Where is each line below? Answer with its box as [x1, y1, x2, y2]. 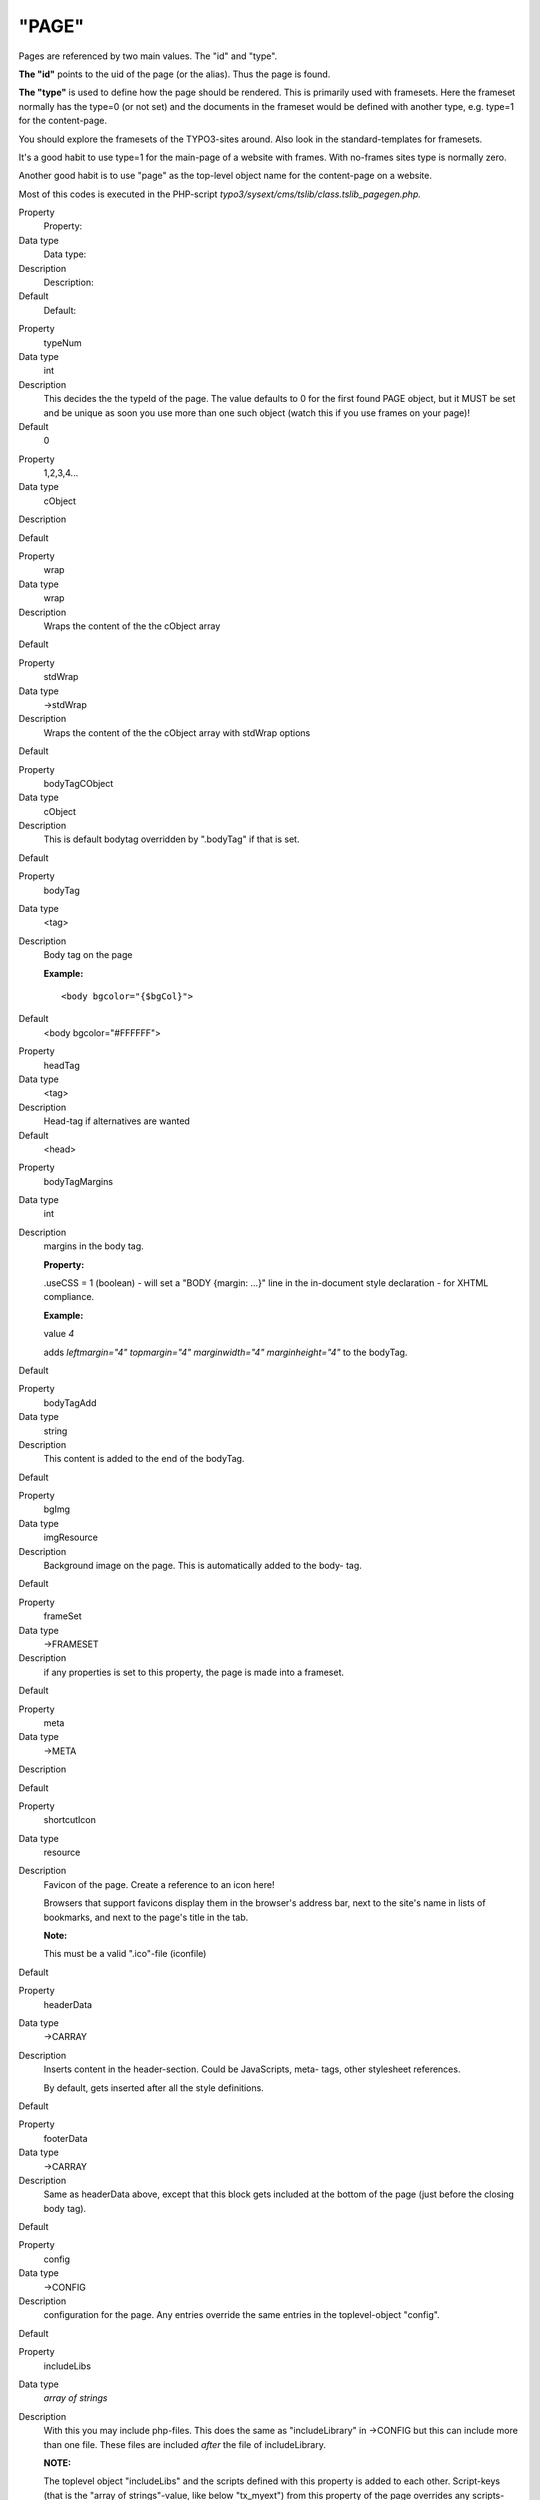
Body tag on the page [43, 949, 133, 961]
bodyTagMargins [43, 1175, 114, 1187]
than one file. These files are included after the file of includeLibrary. [43, 2438, 327, 2450]
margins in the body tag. [43, 1240, 144, 1252]
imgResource [43, 1531, 99, 1544]
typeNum [43, 336, 82, 349]
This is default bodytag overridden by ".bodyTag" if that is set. [43, 833, 300, 845]
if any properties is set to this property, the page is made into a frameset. [43, 1666, 345, 1678]
